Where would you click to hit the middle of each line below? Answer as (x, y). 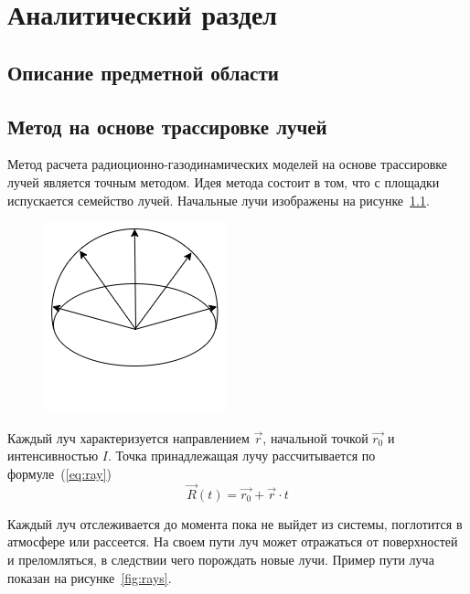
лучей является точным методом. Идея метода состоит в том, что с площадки (224, 181)
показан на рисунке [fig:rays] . (90, 577)
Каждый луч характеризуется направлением (128, 437)
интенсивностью (53, 456)
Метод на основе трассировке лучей (167, 126)
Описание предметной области (143, 72)
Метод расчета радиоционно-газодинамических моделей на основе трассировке (227, 164)
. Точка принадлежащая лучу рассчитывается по (241, 456)
